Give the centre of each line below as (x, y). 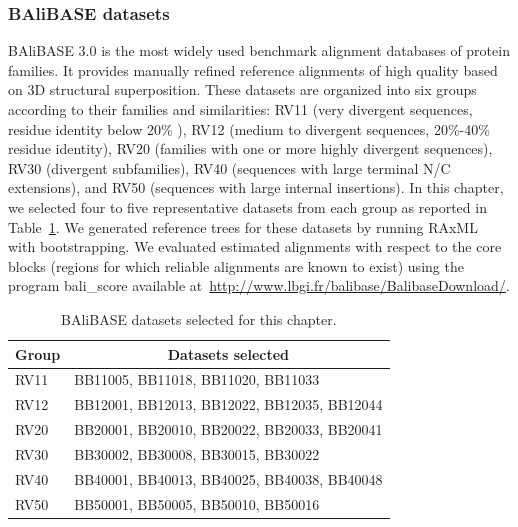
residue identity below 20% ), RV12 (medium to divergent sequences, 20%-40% (249, 128)
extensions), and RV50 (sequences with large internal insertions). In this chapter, (256, 187)
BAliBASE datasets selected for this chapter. (199, 318)
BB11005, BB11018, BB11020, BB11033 (197, 379)
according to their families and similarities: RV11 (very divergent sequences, (240, 109)
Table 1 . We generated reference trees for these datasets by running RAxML (243, 226)
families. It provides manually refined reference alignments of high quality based (253, 69)
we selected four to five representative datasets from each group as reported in (247, 206)
